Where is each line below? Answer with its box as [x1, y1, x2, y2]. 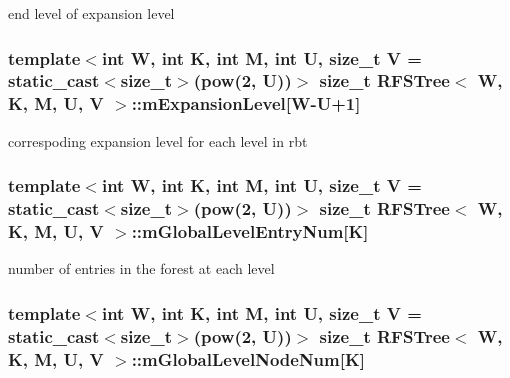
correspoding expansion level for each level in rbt [8, 130, 308, 151]
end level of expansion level [8, 3, 175, 23]
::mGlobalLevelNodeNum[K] [131, 346, 365, 371]
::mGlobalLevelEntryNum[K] [131, 219, 369, 244]
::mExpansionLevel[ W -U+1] [131, 91, 361, 116]
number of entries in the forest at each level [8, 258, 275, 279]
